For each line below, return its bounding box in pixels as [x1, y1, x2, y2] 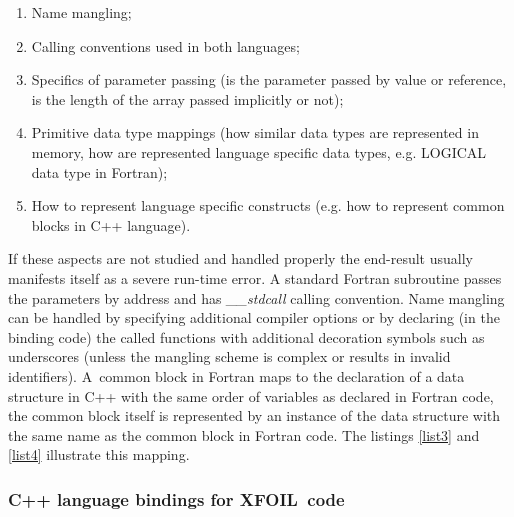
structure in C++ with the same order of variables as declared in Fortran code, [8, 385, 494, 406]
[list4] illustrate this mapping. [8, 444, 190, 465]
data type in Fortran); [31, 161, 168, 182]
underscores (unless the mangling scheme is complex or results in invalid [8, 346, 451, 367]
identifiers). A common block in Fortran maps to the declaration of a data [8, 365, 465, 386]
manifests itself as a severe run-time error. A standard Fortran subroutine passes [8, 267, 502, 288]
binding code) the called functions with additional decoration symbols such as [8, 326, 485, 347]
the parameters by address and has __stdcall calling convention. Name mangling [8, 287, 505, 308]
